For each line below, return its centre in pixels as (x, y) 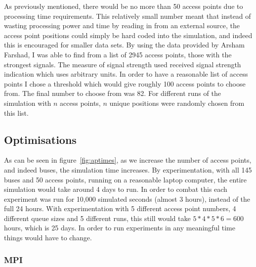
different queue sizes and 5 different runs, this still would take (97, 218)
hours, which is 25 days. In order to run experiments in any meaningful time (120, 228)
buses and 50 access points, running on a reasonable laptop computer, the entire (126, 179)
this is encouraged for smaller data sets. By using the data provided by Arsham (125, 45)
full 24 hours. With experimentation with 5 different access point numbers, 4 (120, 208)
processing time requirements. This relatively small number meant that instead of (128, 16)
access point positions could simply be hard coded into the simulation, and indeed (128, 35)
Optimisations (40, 139)
